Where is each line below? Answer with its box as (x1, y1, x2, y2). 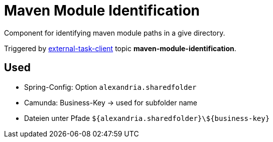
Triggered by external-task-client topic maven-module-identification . (4, 44, 236, 53)
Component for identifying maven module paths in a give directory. (4, 28, 225, 37)
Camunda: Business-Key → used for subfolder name (24, 98, 198, 107)
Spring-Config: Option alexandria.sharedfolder (24, 82, 197, 91)
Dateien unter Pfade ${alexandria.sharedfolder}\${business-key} (24, 113, 270, 122)
